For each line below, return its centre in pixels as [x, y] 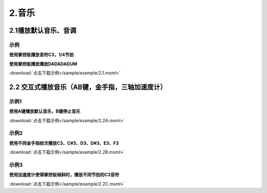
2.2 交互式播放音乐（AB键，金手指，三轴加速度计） [88, 87]
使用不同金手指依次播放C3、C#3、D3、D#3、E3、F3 [64, 143]
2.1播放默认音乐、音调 [43, 30]
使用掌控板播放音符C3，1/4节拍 [42, 55]
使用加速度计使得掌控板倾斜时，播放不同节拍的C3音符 [64, 175]
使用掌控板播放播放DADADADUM [43, 64]
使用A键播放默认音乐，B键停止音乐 [45, 111]
